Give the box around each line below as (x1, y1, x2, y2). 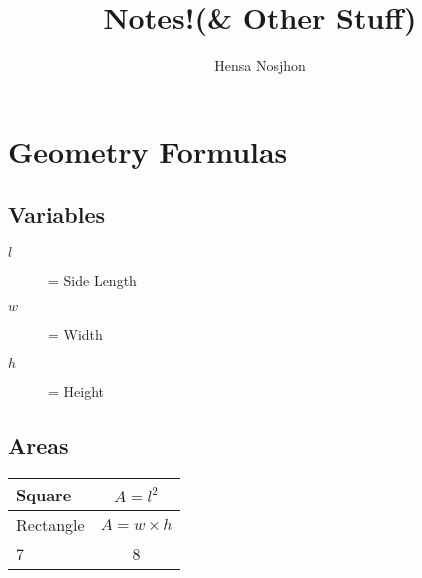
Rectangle (16, 513, 85, 537)
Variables (8, 199, 106, 230)
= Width (48, 323, 103, 344)
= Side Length (48, 270, 137, 291)
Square (16, 483, 72, 507)
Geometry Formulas (8, 130, 288, 171)
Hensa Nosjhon (214, 55, 306, 76)
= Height (48, 381, 104, 402)
